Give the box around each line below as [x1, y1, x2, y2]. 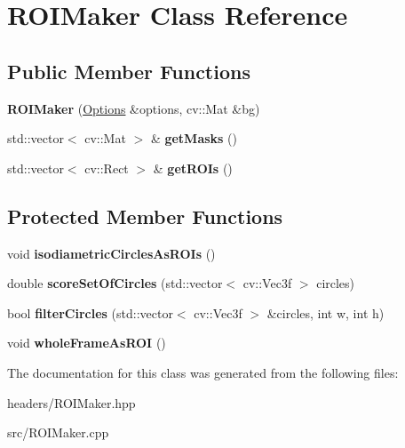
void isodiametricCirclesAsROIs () [7, 244, 216, 262]
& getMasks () [150, 129, 238, 148]
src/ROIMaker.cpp [7, 423, 109, 442]
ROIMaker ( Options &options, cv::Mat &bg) [7, 99, 260, 117]
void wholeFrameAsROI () [7, 333, 166, 352]
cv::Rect [84, 158, 129, 177]
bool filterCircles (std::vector [7, 303, 173, 322]
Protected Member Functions [7, 202, 283, 229]
